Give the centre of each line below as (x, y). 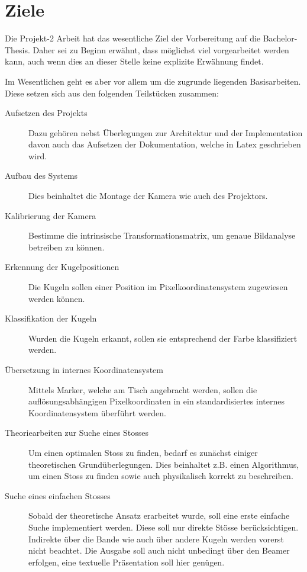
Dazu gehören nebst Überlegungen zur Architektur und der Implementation (166, 132)
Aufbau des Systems (41, 176)
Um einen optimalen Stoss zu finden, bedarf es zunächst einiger (143, 452)
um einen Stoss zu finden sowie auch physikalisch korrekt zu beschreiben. (161, 476)
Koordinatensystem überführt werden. (97, 412)
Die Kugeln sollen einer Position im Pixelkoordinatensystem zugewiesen (158, 287)
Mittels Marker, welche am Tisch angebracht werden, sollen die (143, 389)
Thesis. (17, 49)
